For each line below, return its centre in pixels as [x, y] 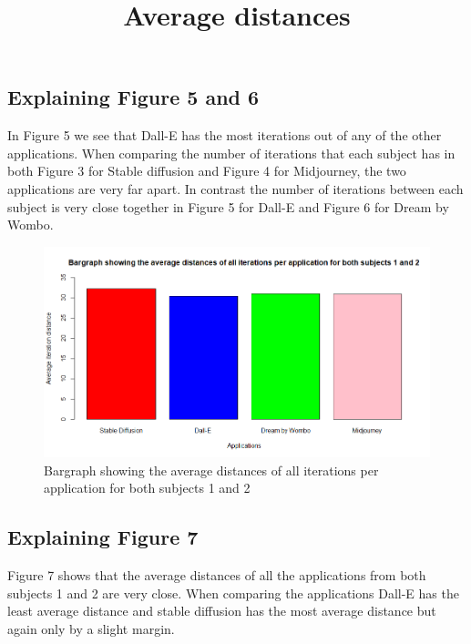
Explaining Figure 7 [103, 537]
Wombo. [31, 225]
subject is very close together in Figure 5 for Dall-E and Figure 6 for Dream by [228, 206]
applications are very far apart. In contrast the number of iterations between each [235, 188]
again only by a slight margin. [91, 629]
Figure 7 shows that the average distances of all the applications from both [217, 575]
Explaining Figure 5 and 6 [133, 97]
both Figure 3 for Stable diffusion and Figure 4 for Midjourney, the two [207, 171]
